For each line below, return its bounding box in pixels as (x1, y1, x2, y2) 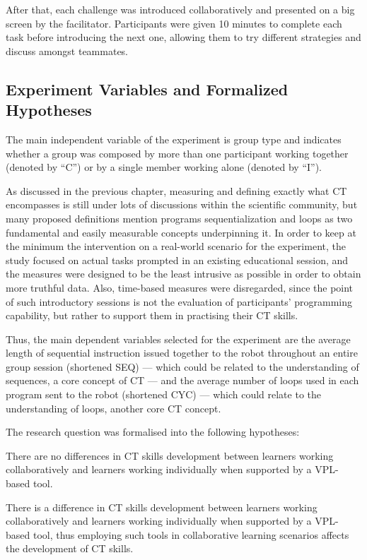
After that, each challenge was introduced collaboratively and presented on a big (6, 2, 355, 16)
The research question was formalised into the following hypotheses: (6, 424, 300, 439)
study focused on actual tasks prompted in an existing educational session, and (6, 252, 349, 267)
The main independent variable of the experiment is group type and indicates (6, 131, 342, 146)
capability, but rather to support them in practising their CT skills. (6, 308, 298, 323)
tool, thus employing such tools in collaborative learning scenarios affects (33, 527, 349, 542)
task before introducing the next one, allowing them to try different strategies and (6, 30, 361, 44)
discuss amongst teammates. (6, 43, 129, 58)
